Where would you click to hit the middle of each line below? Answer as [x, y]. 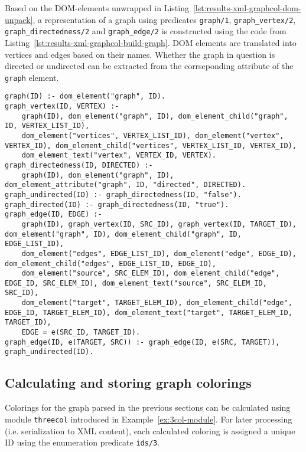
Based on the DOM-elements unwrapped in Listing [97, 8]
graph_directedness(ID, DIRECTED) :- [79, 165]
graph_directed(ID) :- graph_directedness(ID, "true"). [117, 204]
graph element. [32, 77]
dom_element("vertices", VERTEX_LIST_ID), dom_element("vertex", [153, 135]
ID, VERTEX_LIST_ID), [47, 126]
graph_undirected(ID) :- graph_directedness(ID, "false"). [123, 194]
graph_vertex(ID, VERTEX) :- [62, 106]
